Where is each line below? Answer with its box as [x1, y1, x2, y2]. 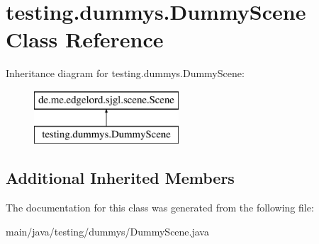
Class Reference [6, 25, 164, 54]
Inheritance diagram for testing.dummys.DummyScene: [6, 66, 245, 81]
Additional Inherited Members [6, 167, 235, 189]
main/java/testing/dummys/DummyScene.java [6, 223, 209, 238]
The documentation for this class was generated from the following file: [6, 200, 314, 215]
